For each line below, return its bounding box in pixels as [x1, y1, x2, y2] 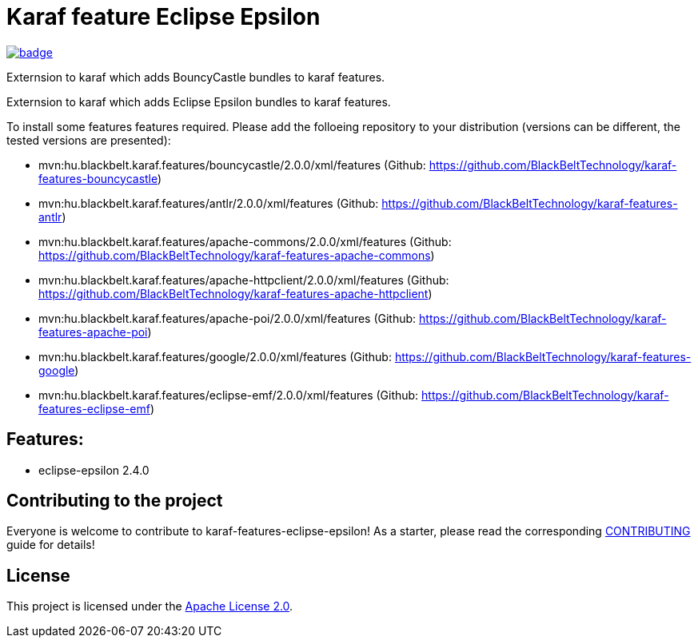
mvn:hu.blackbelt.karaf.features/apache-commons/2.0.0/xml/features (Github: [38, 234, 452, 248]
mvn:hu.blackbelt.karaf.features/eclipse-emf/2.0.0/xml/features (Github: [38, 388, 419, 402]
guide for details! [6, 538, 95, 552]
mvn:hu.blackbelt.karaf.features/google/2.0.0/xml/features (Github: [38, 349, 392, 364]
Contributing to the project [6, 491, 223, 511]
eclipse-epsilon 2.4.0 [38, 463, 150, 477]
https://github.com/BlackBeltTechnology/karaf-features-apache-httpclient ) [38, 286, 433, 300]
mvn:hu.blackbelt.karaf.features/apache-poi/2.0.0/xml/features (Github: [38, 311, 417, 325]
